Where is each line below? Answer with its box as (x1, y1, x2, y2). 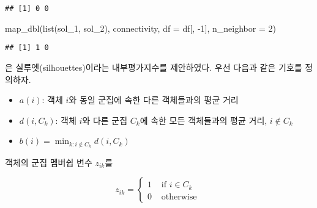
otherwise (161, 192, 197, 201)
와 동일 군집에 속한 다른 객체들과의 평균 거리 (69, 93, 239, 106)
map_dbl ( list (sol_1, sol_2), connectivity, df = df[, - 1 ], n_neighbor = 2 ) (5, 21, 276, 34)
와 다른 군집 (82, 113, 128, 126)
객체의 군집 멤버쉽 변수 (5, 156, 92, 168)
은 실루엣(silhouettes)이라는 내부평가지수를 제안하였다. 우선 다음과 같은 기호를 (5, 60, 302, 73)
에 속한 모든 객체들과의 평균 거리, (140, 113, 267, 126)
